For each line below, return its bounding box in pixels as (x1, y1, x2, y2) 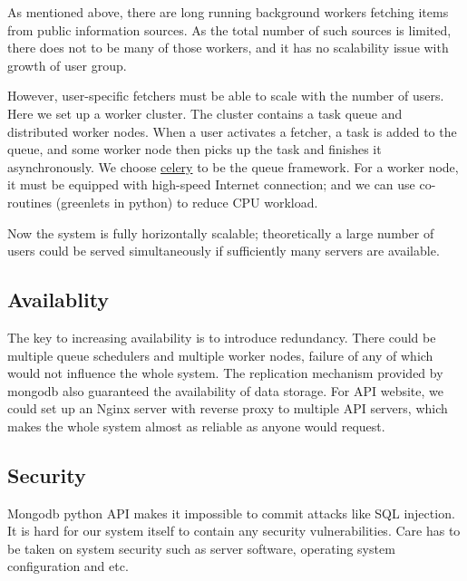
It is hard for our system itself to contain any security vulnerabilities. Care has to (7, 521, 461, 540)
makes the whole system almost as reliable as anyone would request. (7, 416, 385, 435)
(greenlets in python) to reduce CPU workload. (55, 192, 318, 211)
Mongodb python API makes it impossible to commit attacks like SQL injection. (7, 503, 455, 522)
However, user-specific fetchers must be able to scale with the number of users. (7, 86, 444, 105)
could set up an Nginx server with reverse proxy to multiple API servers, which (7, 399, 448, 418)
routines (7, 192, 53, 211)
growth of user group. (7, 55, 127, 74)
